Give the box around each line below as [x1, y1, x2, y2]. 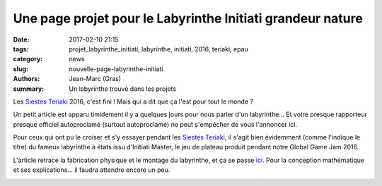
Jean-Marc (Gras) [69, 75, 122, 83]
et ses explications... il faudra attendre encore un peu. [13, 166, 170, 174]
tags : [13, 44, 29, 53]
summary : [13, 85, 45, 93]
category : [13, 55, 43, 63]
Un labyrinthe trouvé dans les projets [69, 85, 177, 93]
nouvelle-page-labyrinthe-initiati [69, 64, 163, 73]
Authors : [13, 75, 40, 83]
